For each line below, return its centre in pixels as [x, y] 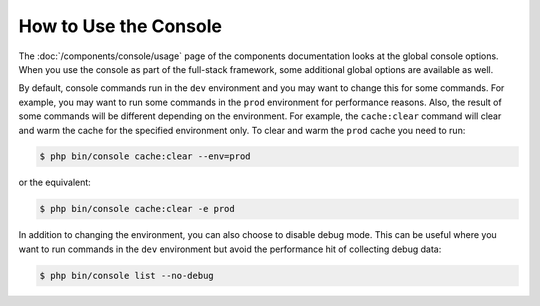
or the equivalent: [55, 182]
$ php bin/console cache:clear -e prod [137, 209]
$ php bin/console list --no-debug [126, 275]
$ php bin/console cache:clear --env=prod [145, 156]
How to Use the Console [120, 26]
